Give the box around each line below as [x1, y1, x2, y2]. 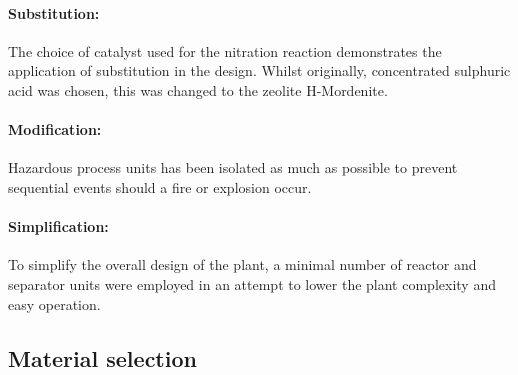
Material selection [8, 342, 197, 373]
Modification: [8, 119, 102, 140]
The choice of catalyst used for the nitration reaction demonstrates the [8, 40, 442, 61]
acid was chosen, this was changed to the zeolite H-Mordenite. [8, 79, 388, 100]
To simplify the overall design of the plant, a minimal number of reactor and [8, 254, 477, 275]
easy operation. [8, 293, 101, 314]
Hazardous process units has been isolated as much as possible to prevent [8, 157, 458, 178]
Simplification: [8, 216, 109, 237]
